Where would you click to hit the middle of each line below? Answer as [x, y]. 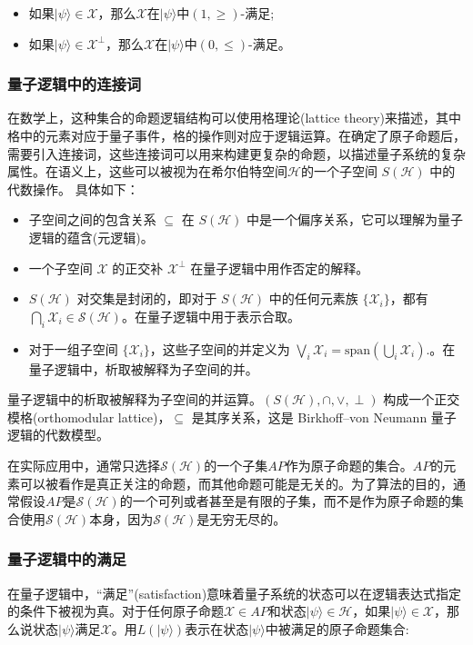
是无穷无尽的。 [242, 518]
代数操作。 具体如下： [73, 189]
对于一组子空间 [73, 348]
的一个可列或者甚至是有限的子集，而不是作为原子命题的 [285, 501]
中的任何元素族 [313, 298]
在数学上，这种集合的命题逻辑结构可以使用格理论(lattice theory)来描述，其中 [234, 118]
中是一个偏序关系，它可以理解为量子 [355, 219]
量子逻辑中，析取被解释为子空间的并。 [143, 368]
